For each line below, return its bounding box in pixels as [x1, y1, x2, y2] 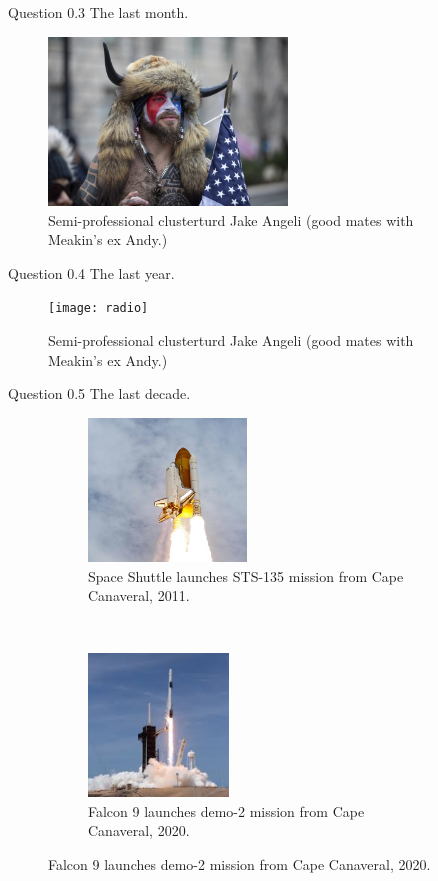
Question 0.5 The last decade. [8, 383, 191, 404]
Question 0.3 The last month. [8, 2, 189, 22]
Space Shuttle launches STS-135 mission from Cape [88, 565, 404, 586]
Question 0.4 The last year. [8, 262, 175, 283]
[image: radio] [48, 301, 149, 316]
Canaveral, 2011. [88, 585, 190, 606]
